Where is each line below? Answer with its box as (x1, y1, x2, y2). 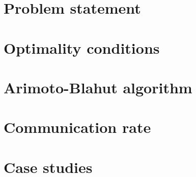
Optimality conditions (4, 37, 160, 58)
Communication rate (4, 117, 151, 137)
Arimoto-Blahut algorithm (4, 77, 192, 97)
